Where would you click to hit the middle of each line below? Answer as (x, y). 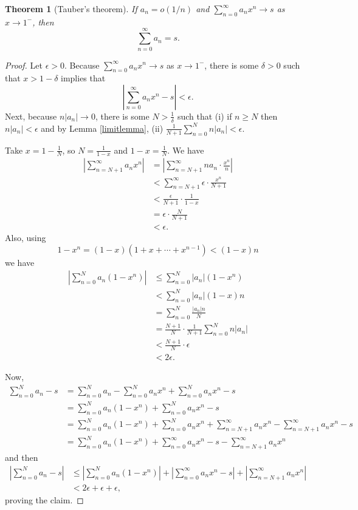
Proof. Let (24, 65)
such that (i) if (205, 116)
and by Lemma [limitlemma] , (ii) (102, 128)
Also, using (26, 238)
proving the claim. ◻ (44, 499)
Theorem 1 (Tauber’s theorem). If (71, 8)
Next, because (31, 116)
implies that (83, 78)
